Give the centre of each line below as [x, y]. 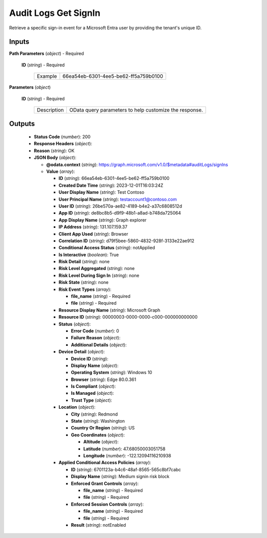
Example [47, 76]
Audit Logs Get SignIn [55, 13]
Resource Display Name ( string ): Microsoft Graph [110, 310]
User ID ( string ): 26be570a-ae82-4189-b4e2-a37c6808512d [120, 206]
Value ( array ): [61, 171]
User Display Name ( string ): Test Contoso [101, 192]
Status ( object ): [75, 324]
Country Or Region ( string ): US [103, 428]
